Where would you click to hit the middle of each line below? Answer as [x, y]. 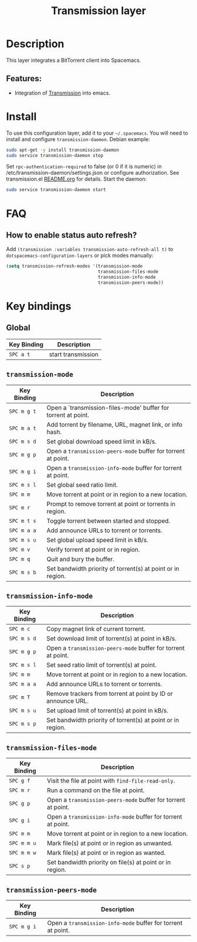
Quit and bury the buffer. [81, 559]
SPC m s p [23, 724]
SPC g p [20, 804]
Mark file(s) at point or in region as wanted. [106, 853]
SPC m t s [23, 521]
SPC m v [20, 549]
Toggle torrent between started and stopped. [108, 520]
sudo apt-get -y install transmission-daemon [62, 150]
